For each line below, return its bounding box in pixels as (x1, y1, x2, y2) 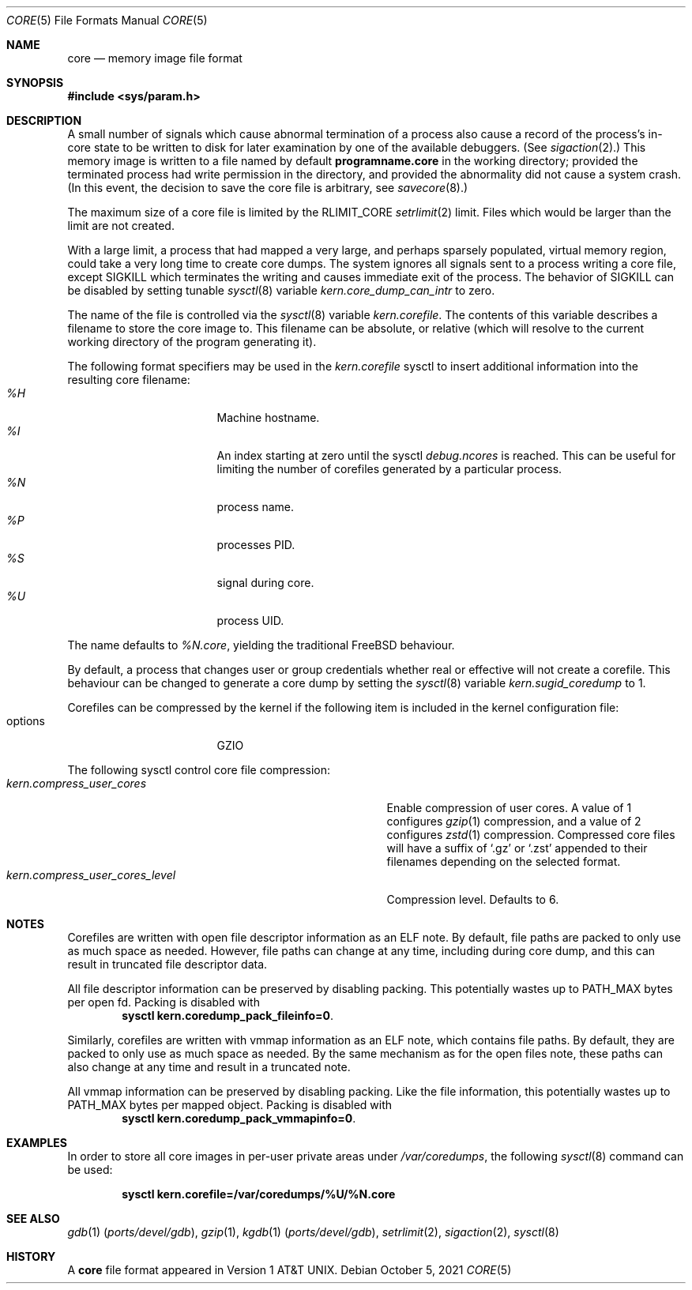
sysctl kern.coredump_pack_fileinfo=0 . (122, 1009, 334, 1022)
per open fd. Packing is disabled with (67, 995, 260, 1009)
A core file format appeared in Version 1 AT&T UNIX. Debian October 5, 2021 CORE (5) (67, 1263, 512, 1277)
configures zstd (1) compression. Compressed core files (386, 828, 675, 841)
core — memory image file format (67, 51, 243, 65)
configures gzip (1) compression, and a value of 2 (386, 814, 641, 828)
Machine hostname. (216, 411, 320, 424)
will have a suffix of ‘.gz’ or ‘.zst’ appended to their (386, 841, 648, 855)
